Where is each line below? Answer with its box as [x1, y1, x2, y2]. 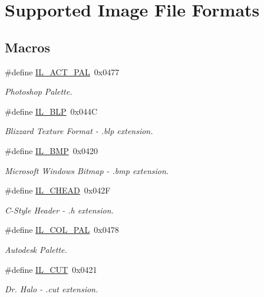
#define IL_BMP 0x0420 [5, 144, 98, 156]
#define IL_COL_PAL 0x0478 [5, 223, 119, 236]
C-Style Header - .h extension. [5, 203, 114, 216]
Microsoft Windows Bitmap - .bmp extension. [5, 164, 169, 176]
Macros [5, 38, 50, 56]
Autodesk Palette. [5, 243, 67, 255]
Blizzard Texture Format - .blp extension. [5, 125, 153, 137]
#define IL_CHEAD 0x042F [5, 184, 111, 196]
